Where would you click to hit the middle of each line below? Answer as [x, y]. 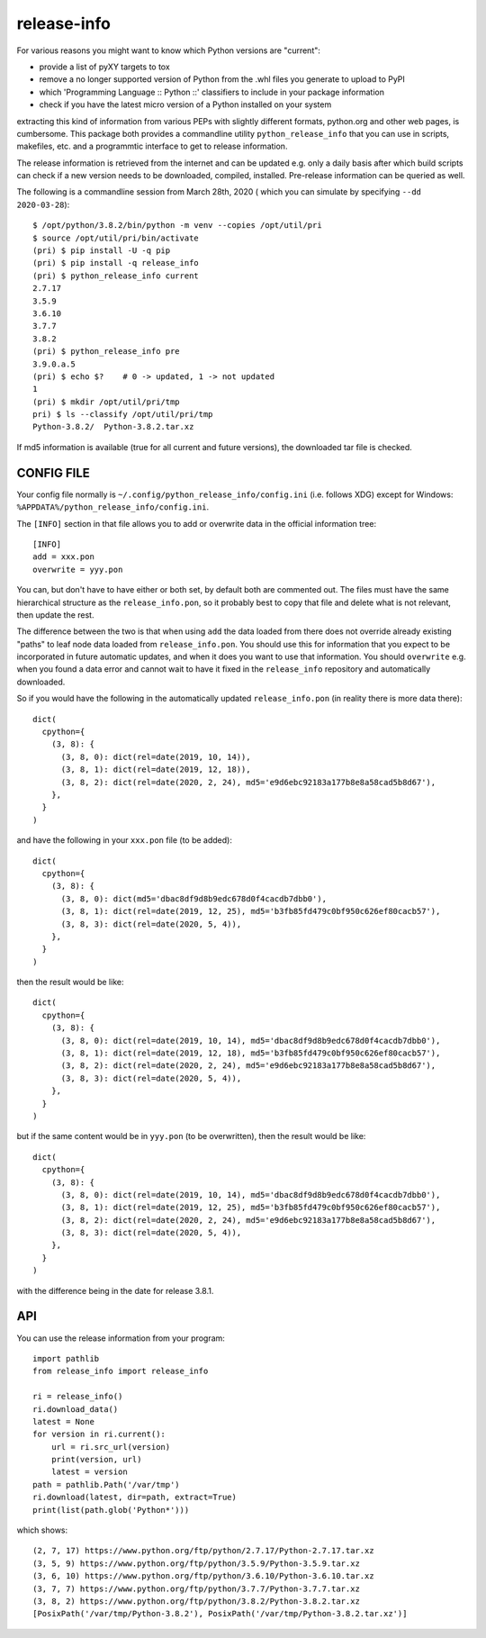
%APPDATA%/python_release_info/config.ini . [113, 507]
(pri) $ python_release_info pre [106, 352]
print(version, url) [96, 1460]
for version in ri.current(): [99, 1434]
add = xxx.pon [63, 557]
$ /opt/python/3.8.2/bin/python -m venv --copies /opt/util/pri [178, 226]
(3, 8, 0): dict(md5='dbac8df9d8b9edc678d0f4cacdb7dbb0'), [194, 899]
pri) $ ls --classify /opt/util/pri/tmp [123, 415]
